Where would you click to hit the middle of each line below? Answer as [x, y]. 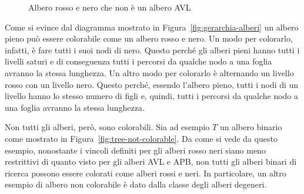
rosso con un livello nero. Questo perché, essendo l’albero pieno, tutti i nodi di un [152, 84]
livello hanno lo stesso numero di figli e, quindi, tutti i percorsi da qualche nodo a [152, 96]
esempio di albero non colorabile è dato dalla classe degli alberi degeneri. [136, 184]
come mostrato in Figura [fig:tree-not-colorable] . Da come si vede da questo [141, 138]
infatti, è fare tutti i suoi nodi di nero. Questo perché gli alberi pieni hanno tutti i [152, 50]
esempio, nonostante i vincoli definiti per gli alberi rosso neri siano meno [135, 150]
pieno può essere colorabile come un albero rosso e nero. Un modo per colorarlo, [149, 38]
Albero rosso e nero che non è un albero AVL [110, 7]
